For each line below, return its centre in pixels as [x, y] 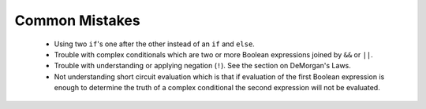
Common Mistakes [78, 20]
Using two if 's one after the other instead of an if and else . [155, 44]
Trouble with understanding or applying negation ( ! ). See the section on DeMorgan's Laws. [202, 66]
